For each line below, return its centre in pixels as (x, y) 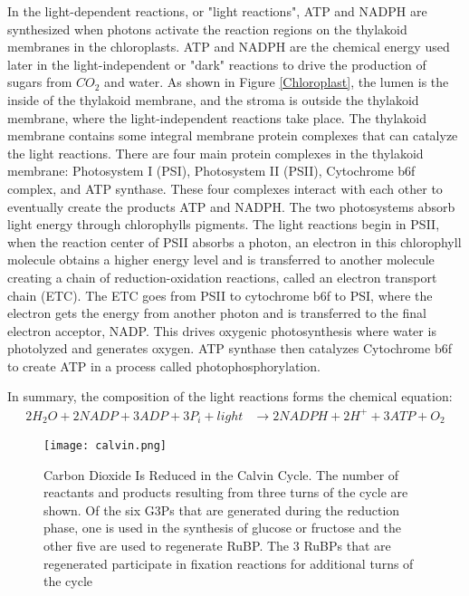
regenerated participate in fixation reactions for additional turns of (229, 563)
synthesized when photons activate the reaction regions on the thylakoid (207, 29)
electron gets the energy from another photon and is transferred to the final (217, 313)
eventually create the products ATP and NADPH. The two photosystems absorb (231, 206)
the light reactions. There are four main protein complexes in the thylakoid (215, 153)
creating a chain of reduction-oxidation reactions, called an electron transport (222, 277)
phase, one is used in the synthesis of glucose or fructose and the (222, 528)
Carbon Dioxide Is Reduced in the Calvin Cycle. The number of (221, 474)
